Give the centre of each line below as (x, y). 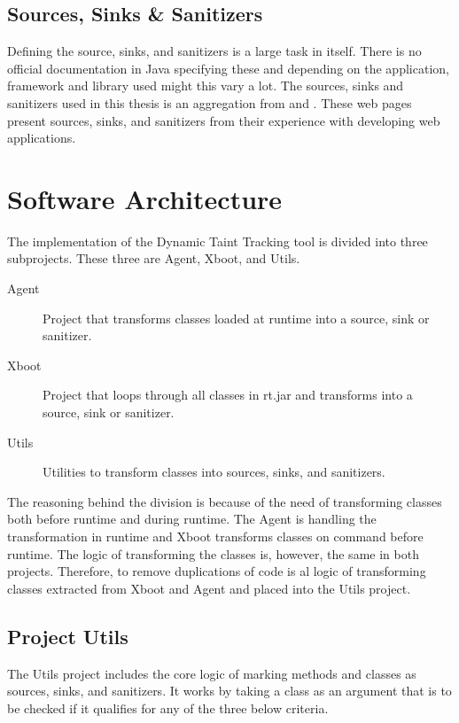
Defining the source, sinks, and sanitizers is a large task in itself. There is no (214, 51)
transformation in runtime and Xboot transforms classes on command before (215, 536)
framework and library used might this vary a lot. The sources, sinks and (206, 86)
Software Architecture (145, 198)
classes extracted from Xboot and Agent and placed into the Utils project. (209, 588)
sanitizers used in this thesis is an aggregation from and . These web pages (210, 102)
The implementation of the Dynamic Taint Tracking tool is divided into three (218, 241)
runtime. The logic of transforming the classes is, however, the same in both (213, 553)
